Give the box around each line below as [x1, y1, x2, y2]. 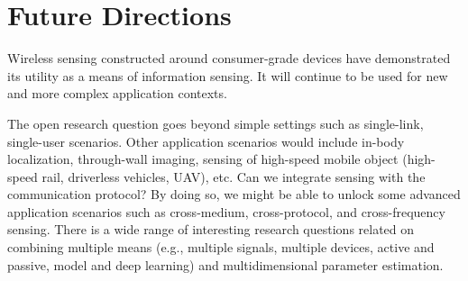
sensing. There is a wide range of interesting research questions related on [7, 220, 415, 239]
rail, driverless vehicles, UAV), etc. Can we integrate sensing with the [41, 167, 426, 186]
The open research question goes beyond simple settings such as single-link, [7, 113, 424, 132]
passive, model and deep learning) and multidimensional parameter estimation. [7, 255, 444, 274]
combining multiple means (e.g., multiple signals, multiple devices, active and [7, 238, 435, 257]
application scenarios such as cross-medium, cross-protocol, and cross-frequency [7, 202, 445, 221]
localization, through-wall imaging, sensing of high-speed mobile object [7, 150, 399, 168]
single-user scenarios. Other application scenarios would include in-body [7, 131, 405, 150]
